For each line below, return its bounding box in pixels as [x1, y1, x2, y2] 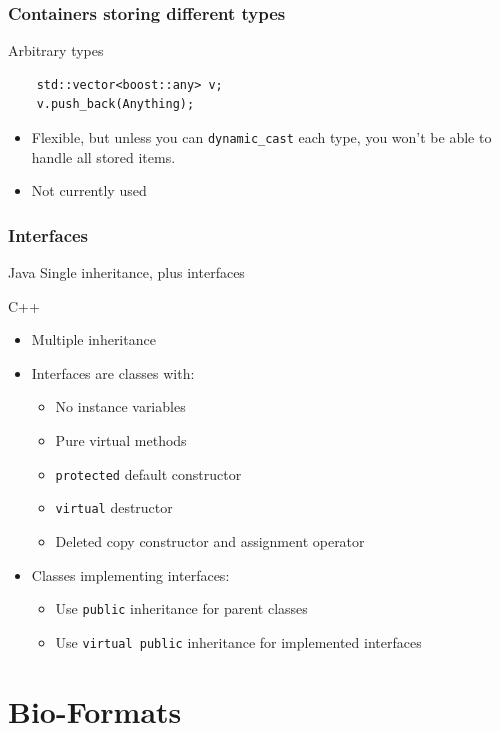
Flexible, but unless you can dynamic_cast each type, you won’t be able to [31, 127, 492, 147]
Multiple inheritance [31, 329, 156, 350]
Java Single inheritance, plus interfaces [8, 262, 245, 283]
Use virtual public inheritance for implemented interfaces [55, 631, 422, 652]
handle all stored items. [31, 146, 176, 167]
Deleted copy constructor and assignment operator [55, 530, 365, 551]
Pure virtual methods [55, 430, 187, 451]
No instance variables [55, 396, 186, 417]
